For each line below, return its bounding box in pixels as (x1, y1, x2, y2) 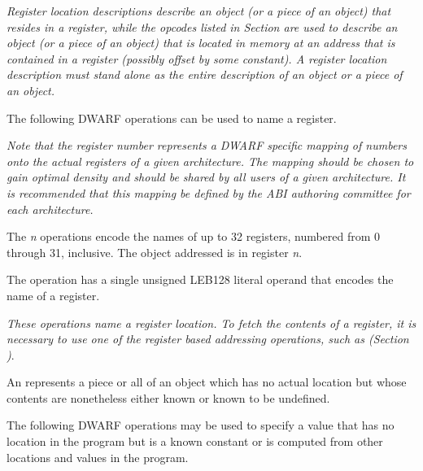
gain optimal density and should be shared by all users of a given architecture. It (7, 168, 406, 185)
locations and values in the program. (7, 448, 189, 465)
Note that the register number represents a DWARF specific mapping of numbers (7, 137, 407, 154)
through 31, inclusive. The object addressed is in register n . (7, 243, 303, 260)
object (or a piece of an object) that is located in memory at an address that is (7, 34, 395, 51)
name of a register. (7, 286, 100, 303)
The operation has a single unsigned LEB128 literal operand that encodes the (7, 271, 394, 288)
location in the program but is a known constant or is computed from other (7, 433, 383, 450)
